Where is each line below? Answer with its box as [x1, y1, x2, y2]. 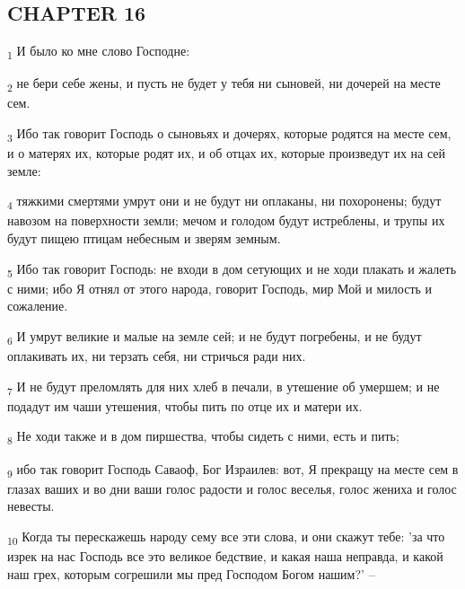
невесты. [7, 497, 55, 515]
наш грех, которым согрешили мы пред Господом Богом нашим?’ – [7, 564, 375, 583]
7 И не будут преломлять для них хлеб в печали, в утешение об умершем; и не [7, 376, 440, 398]
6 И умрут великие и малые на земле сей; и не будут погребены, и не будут [7, 326, 422, 347]
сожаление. [7, 296, 68, 315]
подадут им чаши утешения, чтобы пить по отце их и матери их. [7, 396, 363, 415]
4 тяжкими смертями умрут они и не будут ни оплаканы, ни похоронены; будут [7, 191, 442, 213]
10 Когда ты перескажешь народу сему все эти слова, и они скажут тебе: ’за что [7, 526, 445, 548]
